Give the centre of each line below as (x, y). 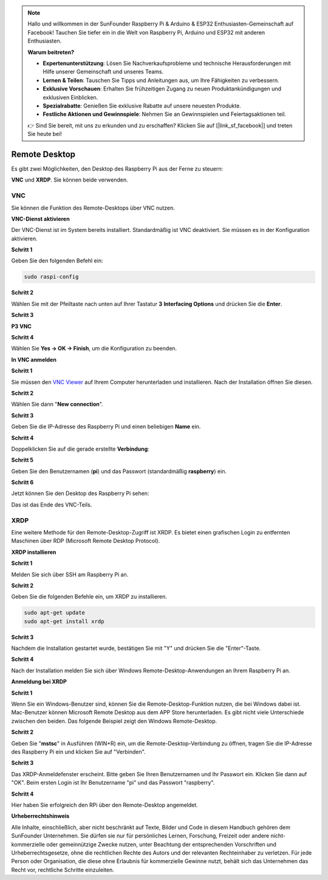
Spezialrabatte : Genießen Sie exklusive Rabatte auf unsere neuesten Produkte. (142, 106)
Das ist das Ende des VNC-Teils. (52, 505)
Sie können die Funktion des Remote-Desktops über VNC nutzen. (93, 208)
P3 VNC (21, 326)
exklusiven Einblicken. (70, 97)
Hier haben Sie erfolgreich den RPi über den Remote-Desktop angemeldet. (105, 805)
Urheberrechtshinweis (40, 816)
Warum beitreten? (51, 52)
